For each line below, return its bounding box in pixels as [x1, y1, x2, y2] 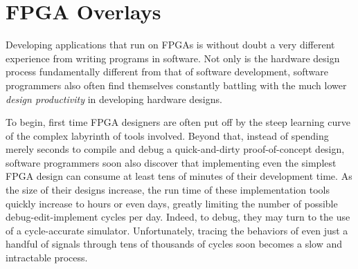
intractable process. [6, 250, 88, 265]
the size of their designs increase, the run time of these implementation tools [6, 183, 330, 197]
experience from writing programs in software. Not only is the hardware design [6, 50, 340, 65]
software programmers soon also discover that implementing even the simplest [6, 155, 337, 169]
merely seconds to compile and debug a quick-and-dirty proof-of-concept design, [6, 142, 345, 156]
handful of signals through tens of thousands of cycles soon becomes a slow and [6, 236, 343, 251]
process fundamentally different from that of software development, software [6, 64, 328, 79]
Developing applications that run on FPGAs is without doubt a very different [6, 37, 335, 52]
